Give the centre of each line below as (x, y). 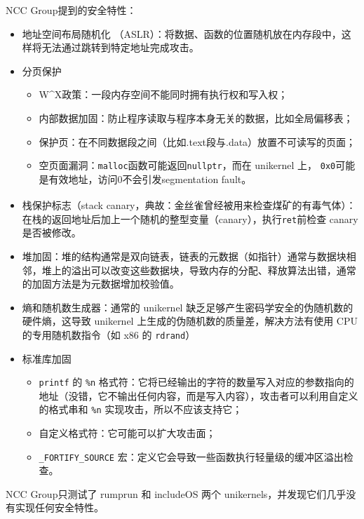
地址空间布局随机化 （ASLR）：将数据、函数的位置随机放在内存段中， (182, 33)
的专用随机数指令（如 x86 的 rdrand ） (109, 334)
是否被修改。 (52, 232)
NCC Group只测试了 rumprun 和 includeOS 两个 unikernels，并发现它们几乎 (176, 493)
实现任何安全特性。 (59, 507)
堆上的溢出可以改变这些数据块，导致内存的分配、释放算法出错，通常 (199, 270)
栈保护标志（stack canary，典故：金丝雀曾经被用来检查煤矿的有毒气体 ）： (189, 205)
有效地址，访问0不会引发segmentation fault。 (150, 178)
